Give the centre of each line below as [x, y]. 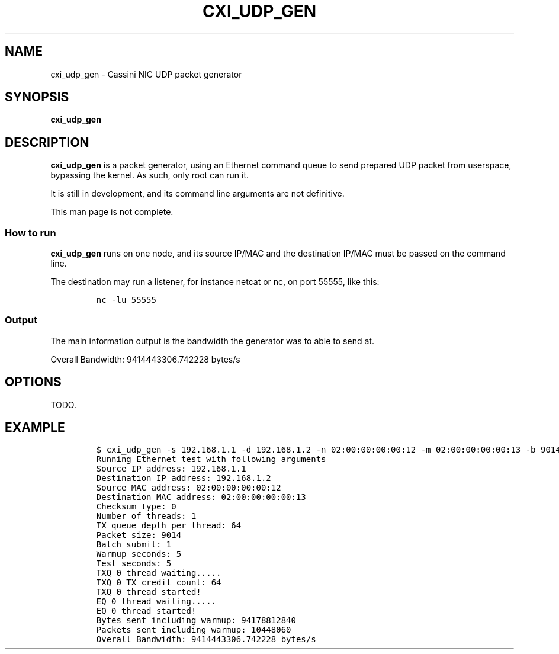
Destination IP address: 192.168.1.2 [184, 478]
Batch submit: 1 [134, 545]
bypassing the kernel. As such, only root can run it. [150, 175]
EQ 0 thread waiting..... [156, 602]
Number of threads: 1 [146, 516]
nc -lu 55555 [126, 300]
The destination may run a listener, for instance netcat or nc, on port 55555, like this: [215, 282]
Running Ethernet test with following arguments [211, 459]
